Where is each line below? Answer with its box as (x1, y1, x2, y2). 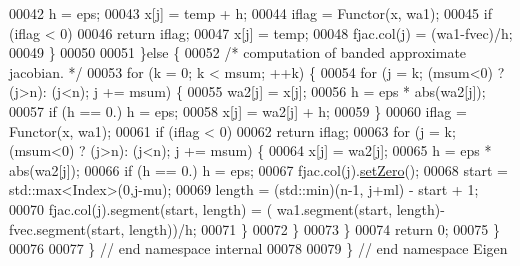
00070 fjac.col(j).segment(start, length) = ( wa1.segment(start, (9, 198, 393, 219)
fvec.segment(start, (9, 218, 125, 239)
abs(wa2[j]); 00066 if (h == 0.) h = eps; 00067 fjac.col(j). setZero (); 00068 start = (9, 159, 508, 180)
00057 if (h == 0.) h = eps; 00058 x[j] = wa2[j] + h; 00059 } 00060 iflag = (9, 100, 467, 121)
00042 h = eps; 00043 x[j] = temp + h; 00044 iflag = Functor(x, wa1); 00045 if (9, 3, 492, 23)
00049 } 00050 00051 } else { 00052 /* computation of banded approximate (9, 42, 467, 63)
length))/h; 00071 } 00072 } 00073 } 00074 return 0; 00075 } (128, 218, 501, 239)
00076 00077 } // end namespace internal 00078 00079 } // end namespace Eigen (9, 238, 508, 259)
